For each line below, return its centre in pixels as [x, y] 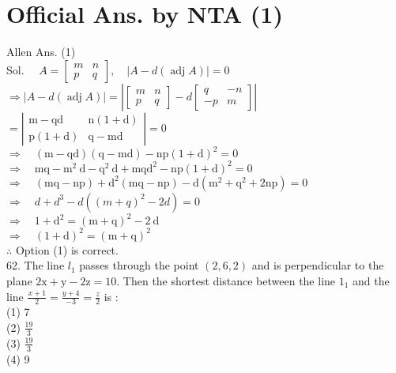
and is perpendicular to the [318, 265]
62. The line [36, 265]
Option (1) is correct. [67, 249]
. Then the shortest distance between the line [226, 280]
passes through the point [139, 265]
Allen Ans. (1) [41, 52]
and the [371, 280]
